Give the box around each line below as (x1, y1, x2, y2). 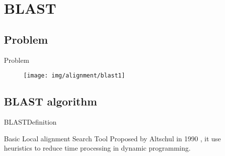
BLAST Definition (4, 117, 57, 127)
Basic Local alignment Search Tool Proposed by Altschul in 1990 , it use (4, 133, 221, 143)
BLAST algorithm (4, 94, 97, 109)
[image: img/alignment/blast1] (23, 72, 125, 79)
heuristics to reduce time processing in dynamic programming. (4, 143, 191, 153)
